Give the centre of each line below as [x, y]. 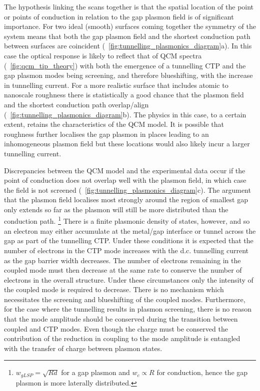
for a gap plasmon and [95, 372]
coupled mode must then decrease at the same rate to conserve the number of [123, 270]
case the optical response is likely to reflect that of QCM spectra [103, 55]
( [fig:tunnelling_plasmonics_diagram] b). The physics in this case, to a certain [125, 114]
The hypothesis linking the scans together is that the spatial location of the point [129, 6]
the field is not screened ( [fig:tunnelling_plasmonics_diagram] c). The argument [127, 190]
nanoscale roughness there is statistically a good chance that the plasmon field [124, 95]
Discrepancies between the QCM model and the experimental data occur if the [125, 170]
